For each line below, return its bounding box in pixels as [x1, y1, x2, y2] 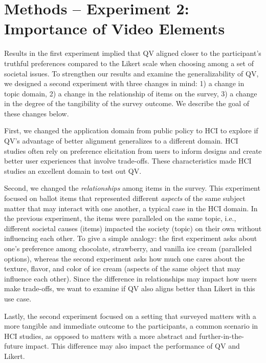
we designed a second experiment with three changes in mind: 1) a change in [4, 78, 245, 89]
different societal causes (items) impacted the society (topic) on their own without [4, 223, 262, 233]
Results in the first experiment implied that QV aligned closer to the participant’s [4, 48, 261, 58]
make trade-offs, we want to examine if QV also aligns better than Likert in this [4, 283, 255, 294]
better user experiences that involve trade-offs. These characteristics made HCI [4, 155, 252, 166]
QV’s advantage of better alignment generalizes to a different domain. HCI [4, 135, 238, 146]
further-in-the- [199, 330, 244, 341]
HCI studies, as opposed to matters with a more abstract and [4, 330, 197, 341]
